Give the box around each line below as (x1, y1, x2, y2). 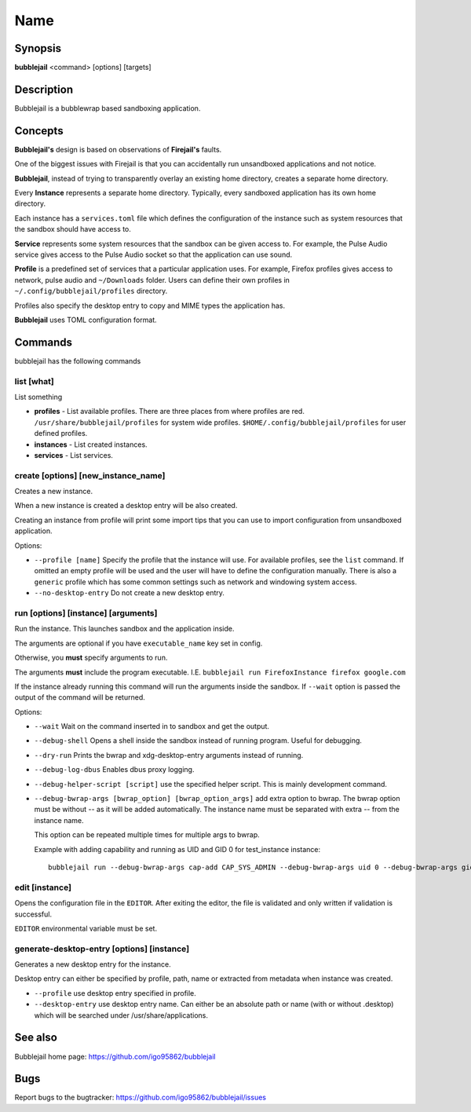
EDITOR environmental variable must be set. (14, 924, 157, 933)
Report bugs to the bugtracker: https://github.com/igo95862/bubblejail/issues (14, 1092, 267, 1103)
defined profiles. (34, 429, 88, 438)
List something (14, 393, 63, 401)
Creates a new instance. (14, 487, 93, 496)
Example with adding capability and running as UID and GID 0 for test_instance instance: (34, 844, 321, 854)
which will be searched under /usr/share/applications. (34, 1010, 208, 1020)
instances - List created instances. (34, 440, 148, 449)
